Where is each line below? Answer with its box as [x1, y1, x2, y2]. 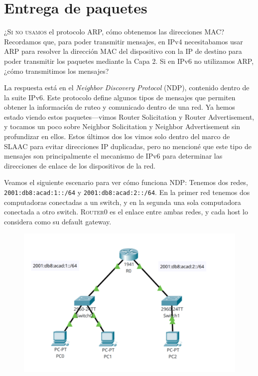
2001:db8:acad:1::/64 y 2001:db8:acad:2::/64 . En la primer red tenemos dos [4, 187, 250, 197]
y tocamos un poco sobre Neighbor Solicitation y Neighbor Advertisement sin [4, 121, 241, 132]
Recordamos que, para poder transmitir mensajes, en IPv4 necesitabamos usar [4, 36, 243, 46]
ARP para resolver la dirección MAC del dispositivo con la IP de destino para [4, 46, 242, 56]
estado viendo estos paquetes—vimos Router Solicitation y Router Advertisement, [4, 111, 255, 122]
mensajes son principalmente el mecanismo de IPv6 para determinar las [4, 151, 223, 161]
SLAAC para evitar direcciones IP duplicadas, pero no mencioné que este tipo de [4, 141, 252, 151]
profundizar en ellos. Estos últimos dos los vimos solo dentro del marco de [4, 131, 230, 142]
